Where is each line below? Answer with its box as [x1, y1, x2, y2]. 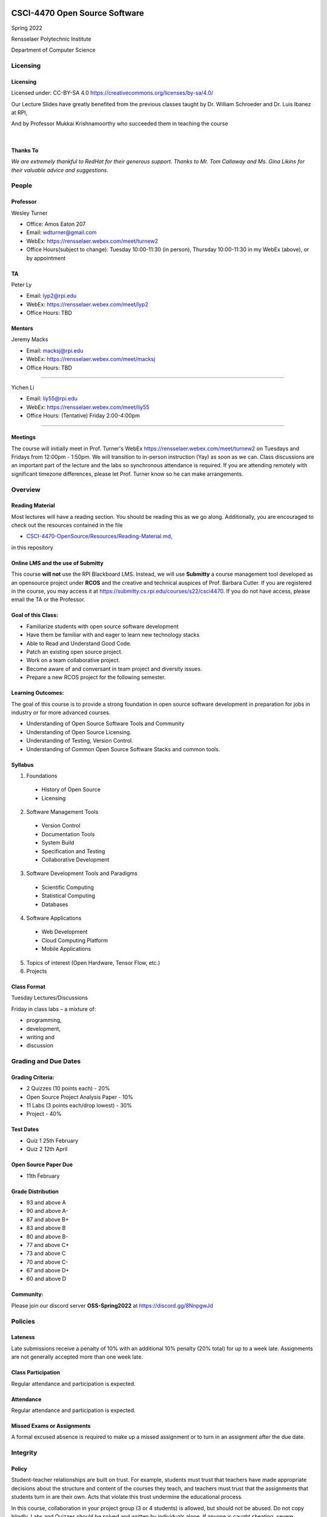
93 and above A [26, 1198, 66, 1206]
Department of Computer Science [11, 46, 96, 54]
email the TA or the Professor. [11, 596, 85, 603]
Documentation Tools [41, 830, 95, 837]
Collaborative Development [41, 856, 110, 863]
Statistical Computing [41, 892, 95, 899]
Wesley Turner [11, 209, 48, 217]
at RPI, [11, 109, 28, 117]
